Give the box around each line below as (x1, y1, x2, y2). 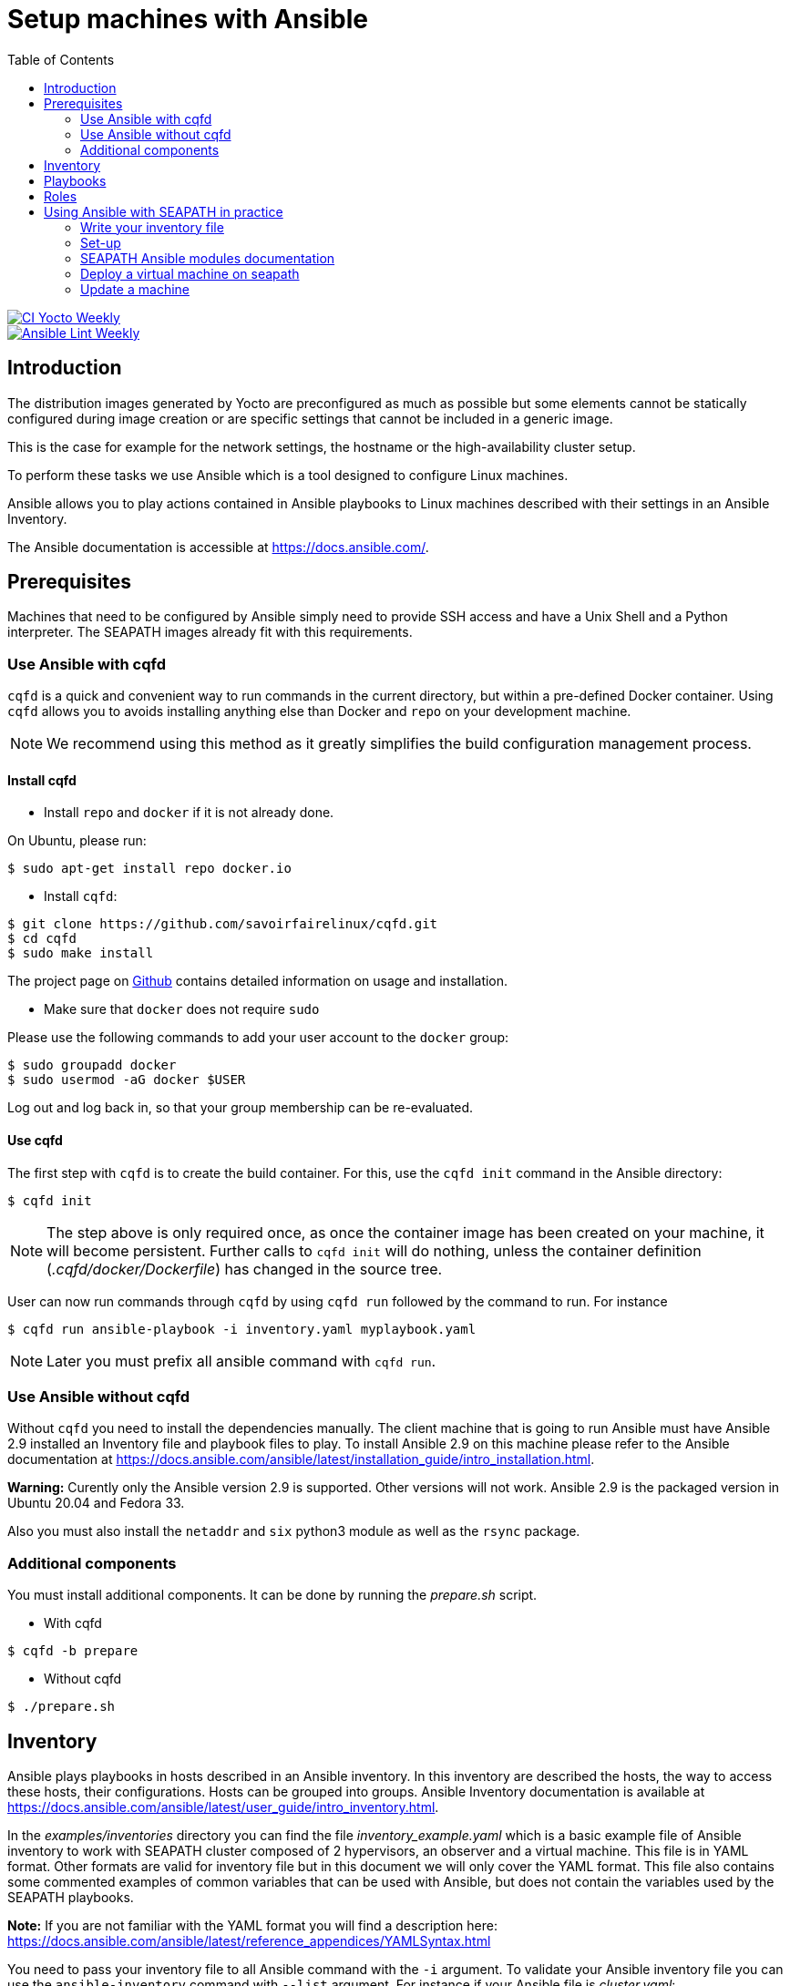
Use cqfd (7, 1132, 63, 1149)
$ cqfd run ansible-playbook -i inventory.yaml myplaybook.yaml (7, 1321, 477, 1336)
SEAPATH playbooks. (7, 1889, 134, 1905)
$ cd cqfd (7, 931, 77, 947)
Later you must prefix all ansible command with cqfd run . (46, 1351, 436, 1370)
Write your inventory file (80, 219, 224, 235)
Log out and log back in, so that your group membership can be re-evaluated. (7, 1100, 474, 1116)
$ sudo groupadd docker (7, 1058, 177, 1073)
